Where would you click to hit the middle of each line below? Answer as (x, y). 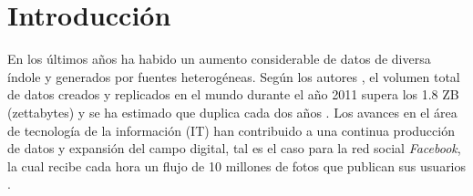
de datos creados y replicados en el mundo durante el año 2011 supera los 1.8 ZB (233, 94)
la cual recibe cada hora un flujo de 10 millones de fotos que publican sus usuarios (237, 165)
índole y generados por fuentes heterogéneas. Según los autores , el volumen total (234, 76)
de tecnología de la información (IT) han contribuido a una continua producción (231, 130)
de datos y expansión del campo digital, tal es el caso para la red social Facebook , (234, 148)
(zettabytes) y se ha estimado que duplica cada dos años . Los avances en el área (232, 112)
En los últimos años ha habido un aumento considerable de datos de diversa (219, 59)
